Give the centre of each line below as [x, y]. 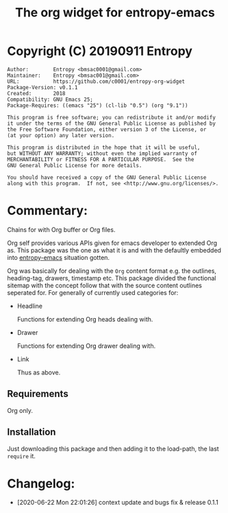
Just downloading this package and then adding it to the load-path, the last [113, 449]
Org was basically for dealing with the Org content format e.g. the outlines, [112, 271]
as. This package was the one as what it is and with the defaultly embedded [114, 250]
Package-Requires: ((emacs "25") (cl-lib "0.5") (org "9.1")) [98, 105]
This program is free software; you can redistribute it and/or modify [111, 117]
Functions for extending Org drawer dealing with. [86, 346]
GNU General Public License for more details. [75, 165]
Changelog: [41, 483]
